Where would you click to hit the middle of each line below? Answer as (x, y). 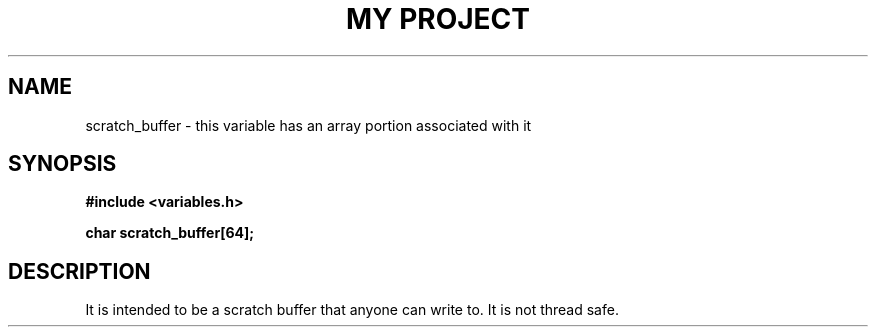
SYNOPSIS (62, 164)
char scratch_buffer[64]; (170, 233)
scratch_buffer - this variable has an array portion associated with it (308, 125)
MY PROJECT (438, 19)
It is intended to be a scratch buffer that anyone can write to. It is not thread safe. (352, 310)
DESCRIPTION (79, 271)
